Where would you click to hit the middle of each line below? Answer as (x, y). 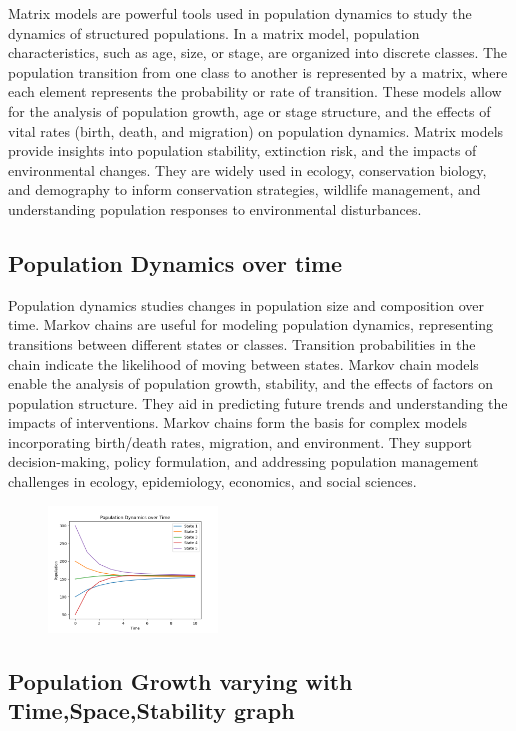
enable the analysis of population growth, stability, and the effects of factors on (251, 383)
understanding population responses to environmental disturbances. (215, 208)
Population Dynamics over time (175, 262)
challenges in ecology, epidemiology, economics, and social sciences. (212, 481)
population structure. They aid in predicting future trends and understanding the (258, 402)
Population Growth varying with (180, 680)
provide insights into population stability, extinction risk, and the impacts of (242, 150)
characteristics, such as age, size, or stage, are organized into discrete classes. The (258, 52)
